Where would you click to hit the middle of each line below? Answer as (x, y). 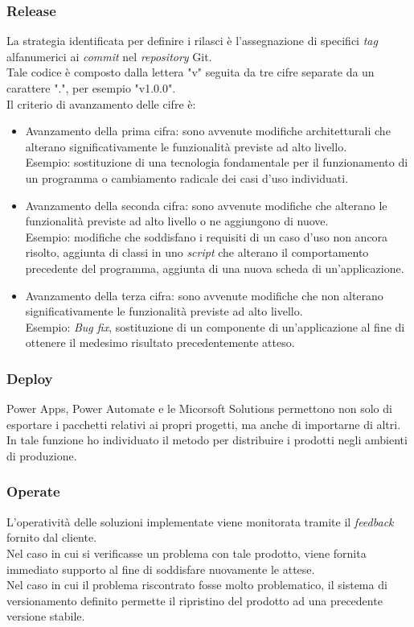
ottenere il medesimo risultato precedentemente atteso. (160, 342)
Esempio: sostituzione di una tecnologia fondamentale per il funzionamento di (217, 162)
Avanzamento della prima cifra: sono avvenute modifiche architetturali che (208, 131)
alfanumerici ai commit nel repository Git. (109, 56)
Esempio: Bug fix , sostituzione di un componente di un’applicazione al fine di (215, 326)
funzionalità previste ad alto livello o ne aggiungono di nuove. (177, 221)
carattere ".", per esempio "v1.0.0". (91, 88)
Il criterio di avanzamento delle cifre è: (101, 103)
